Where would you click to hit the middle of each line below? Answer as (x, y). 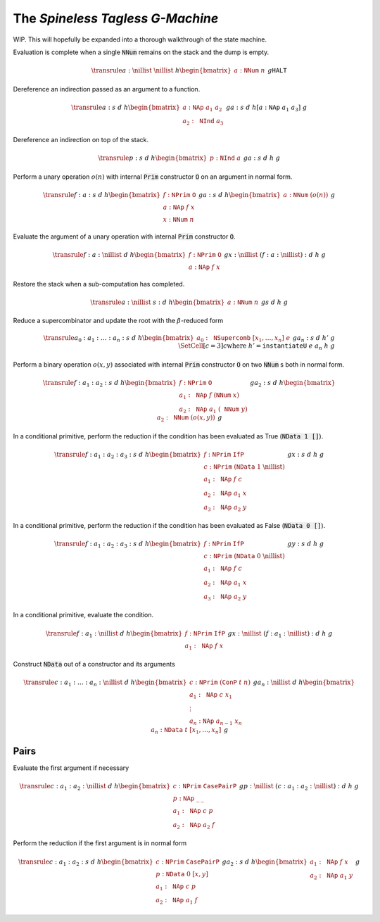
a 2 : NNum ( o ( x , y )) (186, 419)
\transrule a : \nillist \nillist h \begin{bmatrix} (161, 71)
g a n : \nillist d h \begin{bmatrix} (304, 683)
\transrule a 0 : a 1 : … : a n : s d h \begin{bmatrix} (119, 339)
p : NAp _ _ (188, 798)
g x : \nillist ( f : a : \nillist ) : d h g (275, 254)
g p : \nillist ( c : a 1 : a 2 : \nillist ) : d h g (299, 787)
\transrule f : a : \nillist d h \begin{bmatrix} (119, 254)
